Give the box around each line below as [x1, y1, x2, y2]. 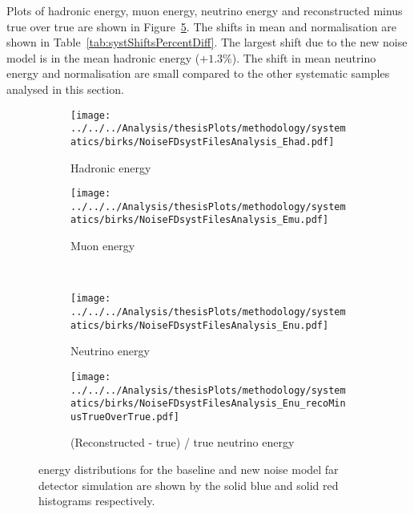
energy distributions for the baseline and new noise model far [38, 461, 339, 478]
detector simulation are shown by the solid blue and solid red [38, 476, 339, 493]
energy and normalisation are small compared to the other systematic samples [6, 65, 390, 82]
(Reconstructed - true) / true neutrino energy [70, 434, 295, 451]
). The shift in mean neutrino [231, 49, 376, 66]
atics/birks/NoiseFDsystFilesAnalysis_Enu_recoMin [70, 398, 346, 410]
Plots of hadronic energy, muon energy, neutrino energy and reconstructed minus [6, 2, 403, 18]
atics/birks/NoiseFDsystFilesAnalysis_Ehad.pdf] [70, 136, 335, 148]
